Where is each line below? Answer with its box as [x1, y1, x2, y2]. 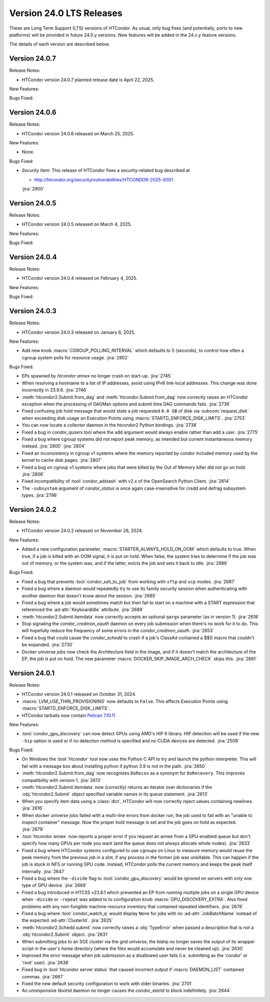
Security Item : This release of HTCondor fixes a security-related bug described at [21, 167, 190, 173]
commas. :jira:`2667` [21, 973, 64, 979]
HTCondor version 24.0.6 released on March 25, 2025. [21, 130, 134, 136]
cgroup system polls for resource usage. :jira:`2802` [21, 354, 129, 360]
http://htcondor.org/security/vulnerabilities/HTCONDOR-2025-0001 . [34, 176, 174, 182]
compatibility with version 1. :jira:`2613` [21, 777, 102, 783]
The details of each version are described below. [9, 41, 110, 47]
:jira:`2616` [21, 805, 43, 812]
